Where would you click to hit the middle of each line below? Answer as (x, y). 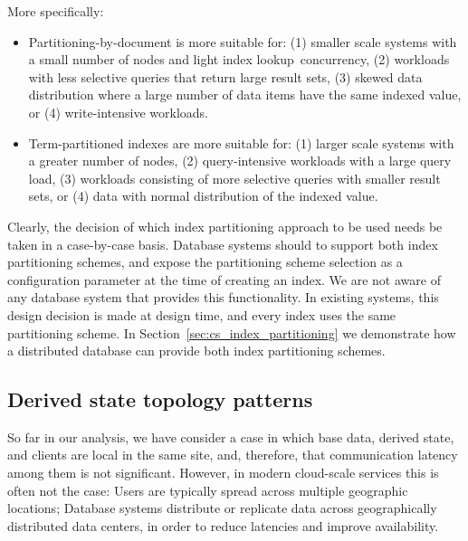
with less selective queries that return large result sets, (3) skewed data (225, 76)
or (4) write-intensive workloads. (119, 112)
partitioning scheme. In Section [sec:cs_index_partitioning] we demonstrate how (232, 332)
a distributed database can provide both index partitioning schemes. (196, 351)
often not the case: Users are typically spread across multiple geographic (208, 490)
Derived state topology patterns (160, 399)
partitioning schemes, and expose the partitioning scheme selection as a (205, 262)
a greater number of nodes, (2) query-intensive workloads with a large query (240, 161)
